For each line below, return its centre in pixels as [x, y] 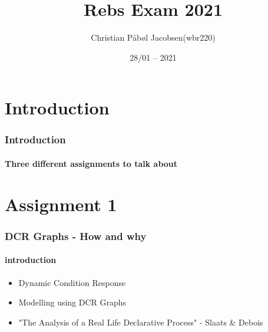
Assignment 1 [61, 204]
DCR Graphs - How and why [76, 236]
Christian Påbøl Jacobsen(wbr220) [153, 37]
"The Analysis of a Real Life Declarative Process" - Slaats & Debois [141, 322]
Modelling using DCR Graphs [72, 302]
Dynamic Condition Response [72, 282]
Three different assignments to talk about [91, 163]
